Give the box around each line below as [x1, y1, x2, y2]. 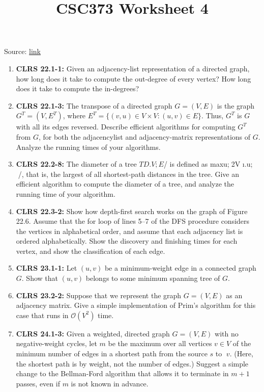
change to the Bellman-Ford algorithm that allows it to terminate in [16, 368, 229, 379]
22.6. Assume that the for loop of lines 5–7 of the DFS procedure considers [16, 216, 250, 226]
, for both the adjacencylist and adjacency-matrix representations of [38, 131, 251, 142]
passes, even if [16, 378, 60, 388]
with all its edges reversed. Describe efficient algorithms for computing [16, 121, 236, 132]
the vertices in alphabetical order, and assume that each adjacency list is [16, 225, 243, 236]
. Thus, [201, 110, 224, 121]
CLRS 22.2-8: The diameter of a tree [16, 159, 137, 169]
